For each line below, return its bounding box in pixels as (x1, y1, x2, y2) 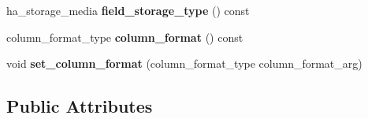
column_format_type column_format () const (6, 28, 243, 45)
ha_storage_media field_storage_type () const (6, 2, 250, 18)
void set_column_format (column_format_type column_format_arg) (6, 55, 362, 72)
